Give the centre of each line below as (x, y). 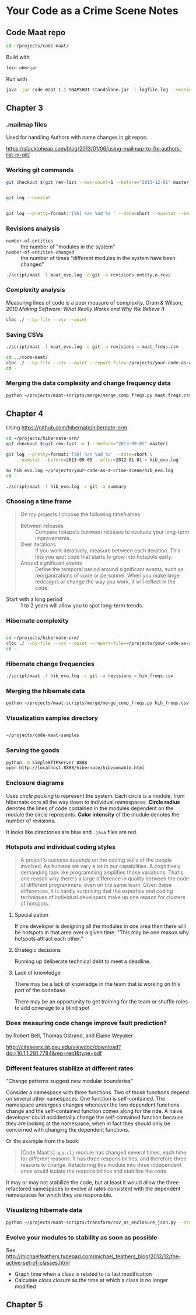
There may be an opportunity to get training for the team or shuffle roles (101, 1001)
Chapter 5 (24, 1305)
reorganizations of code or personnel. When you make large (107, 575)
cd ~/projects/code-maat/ (37, 46)
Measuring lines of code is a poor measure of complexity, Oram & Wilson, (94, 302)
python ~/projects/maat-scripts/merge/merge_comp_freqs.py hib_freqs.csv (98, 703)
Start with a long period (34, 599)
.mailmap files (27, 124)
